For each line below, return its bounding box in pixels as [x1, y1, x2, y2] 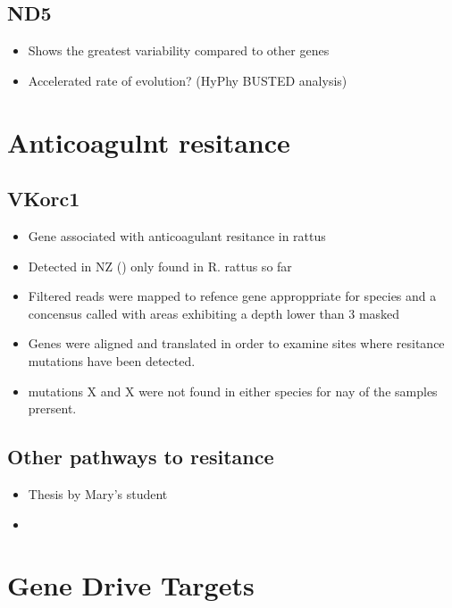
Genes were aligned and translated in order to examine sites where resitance [28, 334, 445, 353]
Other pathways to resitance [7, 443, 274, 471]
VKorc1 [7, 185, 80, 212]
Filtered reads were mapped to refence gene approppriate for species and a [28, 287, 437, 305]
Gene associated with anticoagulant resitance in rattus [28, 226, 326, 245]
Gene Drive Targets [7, 567, 255, 604]
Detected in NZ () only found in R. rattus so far [28, 256, 292, 275]
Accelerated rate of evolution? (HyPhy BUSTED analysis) [28, 71, 347, 89]
